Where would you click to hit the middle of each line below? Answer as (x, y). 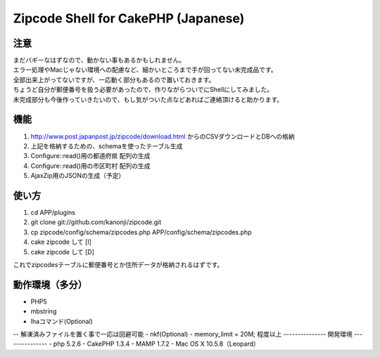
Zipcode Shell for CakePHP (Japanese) (129, 18)
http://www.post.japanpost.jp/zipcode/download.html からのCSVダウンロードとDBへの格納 (163, 136)
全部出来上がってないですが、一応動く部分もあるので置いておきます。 (114, 79)
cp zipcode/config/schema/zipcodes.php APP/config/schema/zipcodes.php (141, 232)
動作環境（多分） (50, 285)
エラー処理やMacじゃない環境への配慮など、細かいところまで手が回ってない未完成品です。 (145, 70)
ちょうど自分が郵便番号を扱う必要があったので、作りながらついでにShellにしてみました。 (143, 90)
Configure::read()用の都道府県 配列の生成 (90, 156)
